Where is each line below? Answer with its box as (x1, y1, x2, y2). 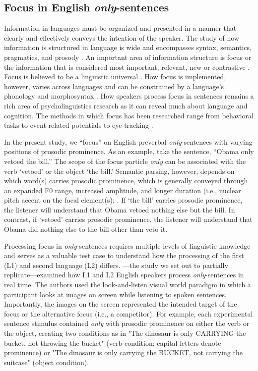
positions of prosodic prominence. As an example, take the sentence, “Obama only (4, 146, 254, 157)
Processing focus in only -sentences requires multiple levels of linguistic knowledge (4, 240, 251, 251)
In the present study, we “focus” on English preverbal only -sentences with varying (4, 136, 253, 147)
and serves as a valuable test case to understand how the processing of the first (4, 250, 244, 261)
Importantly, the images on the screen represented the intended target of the (4, 299, 237, 309)
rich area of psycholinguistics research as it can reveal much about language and (4, 100, 248, 110)
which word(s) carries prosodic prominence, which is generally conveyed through (4, 175, 248, 186)
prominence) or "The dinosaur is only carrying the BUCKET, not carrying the (4, 347, 243, 358)
